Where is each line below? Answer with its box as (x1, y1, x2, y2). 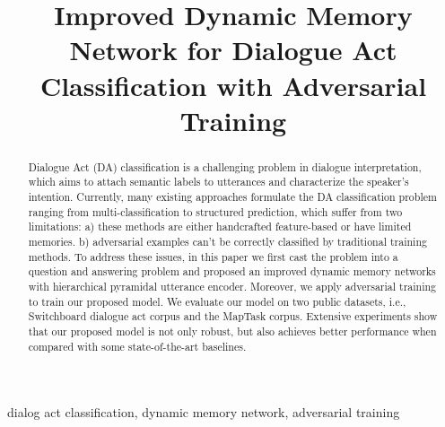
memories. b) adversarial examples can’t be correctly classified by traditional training (28, 234, 427, 249)
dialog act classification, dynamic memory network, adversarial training (7, 403, 400, 422)
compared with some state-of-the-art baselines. (28, 338, 247, 353)
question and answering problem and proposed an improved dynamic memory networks (28, 264, 436, 279)
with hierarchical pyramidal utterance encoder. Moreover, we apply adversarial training (28, 278, 437, 293)
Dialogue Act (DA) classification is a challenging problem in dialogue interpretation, (28, 159, 422, 174)
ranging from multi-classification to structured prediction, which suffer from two (28, 204, 403, 219)
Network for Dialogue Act (69, 31, 397, 68)
